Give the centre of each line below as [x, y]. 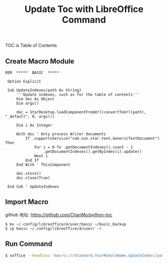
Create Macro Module [40, 61]
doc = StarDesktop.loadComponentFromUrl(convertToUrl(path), [81, 112]
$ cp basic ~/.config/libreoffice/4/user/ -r [53, 228]
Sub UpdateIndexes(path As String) [44, 90]
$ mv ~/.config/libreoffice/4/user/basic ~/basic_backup [66, 224]
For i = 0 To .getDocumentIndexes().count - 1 [84, 147]
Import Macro [27, 202]
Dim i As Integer [34, 125]
